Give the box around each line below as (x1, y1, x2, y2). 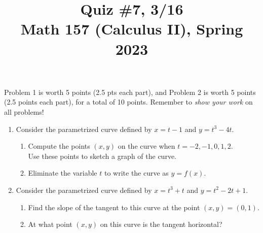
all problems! (4, 106, 44, 117)
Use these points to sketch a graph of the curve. (28, 150, 176, 161)
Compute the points (28, 141, 90, 151)
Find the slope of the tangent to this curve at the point (28, 202, 200, 212)
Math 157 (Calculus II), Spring (20, 18, 243, 39)
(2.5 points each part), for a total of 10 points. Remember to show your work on (4, 96, 253, 107)
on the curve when (118, 141, 175, 151)
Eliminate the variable (28, 168, 97, 178)
